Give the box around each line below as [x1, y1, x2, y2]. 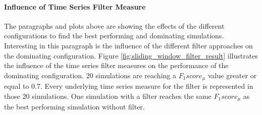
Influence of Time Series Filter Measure [4, 1, 146, 12]
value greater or [208, 70, 257, 80]
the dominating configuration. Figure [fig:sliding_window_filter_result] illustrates [4, 50, 258, 61]
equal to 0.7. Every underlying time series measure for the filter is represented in [4, 81, 253, 91]
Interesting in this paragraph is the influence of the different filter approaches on [4, 40, 253, 50]
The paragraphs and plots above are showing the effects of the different [4, 20, 225, 31]
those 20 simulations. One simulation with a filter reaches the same [4, 90, 212, 101]
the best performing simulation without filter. [4, 101, 145, 112]
